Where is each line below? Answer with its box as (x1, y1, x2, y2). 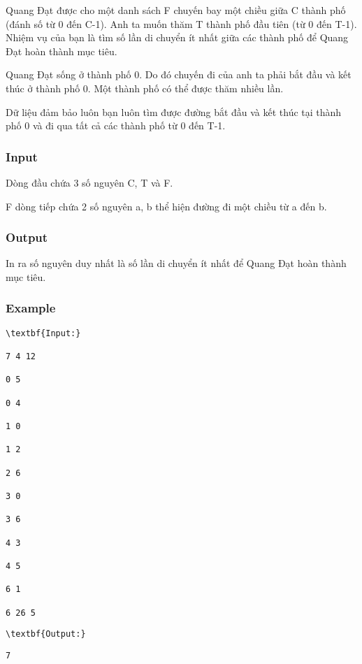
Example (6, 299, 56, 317)
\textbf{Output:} (6, 629, 86, 640)
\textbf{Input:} (6, 328, 81, 338)
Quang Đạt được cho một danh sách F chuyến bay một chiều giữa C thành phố (6, 3, 346, 17)
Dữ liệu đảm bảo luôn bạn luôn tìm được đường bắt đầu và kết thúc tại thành (6, 104, 342, 119)
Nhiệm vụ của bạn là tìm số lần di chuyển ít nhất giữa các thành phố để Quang (6, 30, 349, 45)
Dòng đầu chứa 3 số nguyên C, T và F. (6, 175, 173, 189)
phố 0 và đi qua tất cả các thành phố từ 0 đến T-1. (6, 118, 226, 133)
